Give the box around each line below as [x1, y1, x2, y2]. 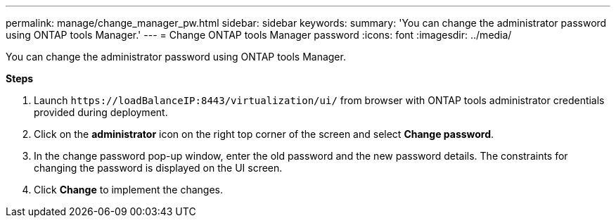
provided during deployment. [34, 106, 168, 118]
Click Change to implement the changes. [34, 184, 223, 196]
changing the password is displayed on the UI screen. [34, 162, 283, 174]
